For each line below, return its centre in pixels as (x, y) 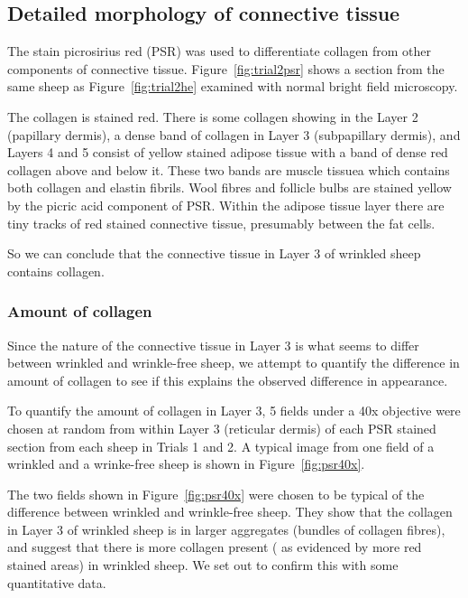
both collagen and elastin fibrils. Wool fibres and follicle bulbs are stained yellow (229, 187)
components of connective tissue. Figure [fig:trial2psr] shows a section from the (226, 68)
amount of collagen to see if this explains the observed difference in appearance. (228, 380)
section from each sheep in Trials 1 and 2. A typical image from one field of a (221, 446)
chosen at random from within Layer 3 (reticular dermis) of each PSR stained (222, 428)
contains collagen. (56, 271)
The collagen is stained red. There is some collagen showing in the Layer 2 (213, 116)
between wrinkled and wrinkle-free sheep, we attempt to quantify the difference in (234, 363)
